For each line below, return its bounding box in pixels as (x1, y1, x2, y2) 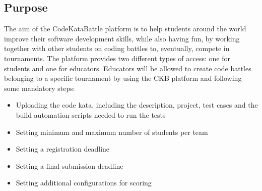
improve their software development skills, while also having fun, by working (4, 33, 240, 43)
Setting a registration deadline (16, 144, 110, 154)
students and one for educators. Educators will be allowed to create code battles (4, 63, 251, 73)
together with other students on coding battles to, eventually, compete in (4, 43, 230, 54)
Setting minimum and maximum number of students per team (16, 126, 208, 137)
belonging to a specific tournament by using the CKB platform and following (4, 73, 242, 83)
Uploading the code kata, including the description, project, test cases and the (16, 100, 258, 110)
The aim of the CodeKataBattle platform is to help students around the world (4, 23, 246, 34)
